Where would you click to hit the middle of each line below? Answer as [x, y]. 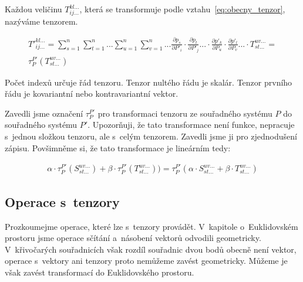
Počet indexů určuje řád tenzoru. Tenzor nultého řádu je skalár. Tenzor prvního [149, 82]
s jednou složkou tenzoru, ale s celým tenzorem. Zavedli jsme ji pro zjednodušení [151, 136]
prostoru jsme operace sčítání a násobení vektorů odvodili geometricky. [133, 238]
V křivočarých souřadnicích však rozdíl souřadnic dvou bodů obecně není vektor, [151, 249]
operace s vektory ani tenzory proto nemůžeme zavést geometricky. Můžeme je [146, 261]
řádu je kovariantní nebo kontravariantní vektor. [92, 94]
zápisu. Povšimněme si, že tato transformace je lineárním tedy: [118, 147]
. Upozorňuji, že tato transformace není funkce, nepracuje [191, 125]
